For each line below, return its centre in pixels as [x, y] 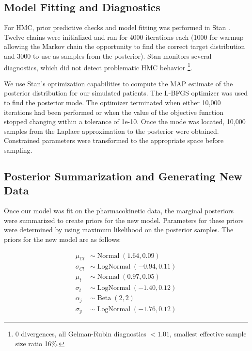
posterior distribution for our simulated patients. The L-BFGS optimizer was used [126, 93]
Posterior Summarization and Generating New [123, 176]
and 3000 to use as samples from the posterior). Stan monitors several [108, 56]
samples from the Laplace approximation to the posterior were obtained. [111, 131]
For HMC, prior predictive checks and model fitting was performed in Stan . [117, 27]
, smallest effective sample [208, 334]
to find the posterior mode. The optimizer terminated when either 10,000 [112, 103]
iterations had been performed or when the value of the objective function [114, 112]
